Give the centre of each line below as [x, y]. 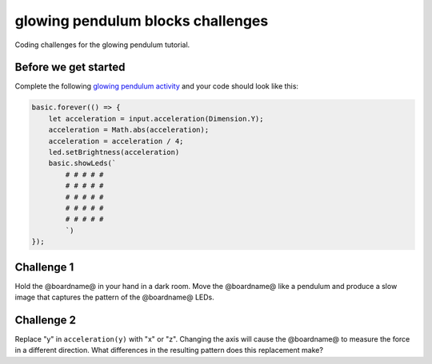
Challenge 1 [44, 267]
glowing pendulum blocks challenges [142, 21]
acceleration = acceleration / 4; [116, 141]
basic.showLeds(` [82, 163]
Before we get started [70, 67]
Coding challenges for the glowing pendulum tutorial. [102, 45]
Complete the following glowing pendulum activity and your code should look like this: [157, 86]
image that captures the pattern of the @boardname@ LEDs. [115, 297]
